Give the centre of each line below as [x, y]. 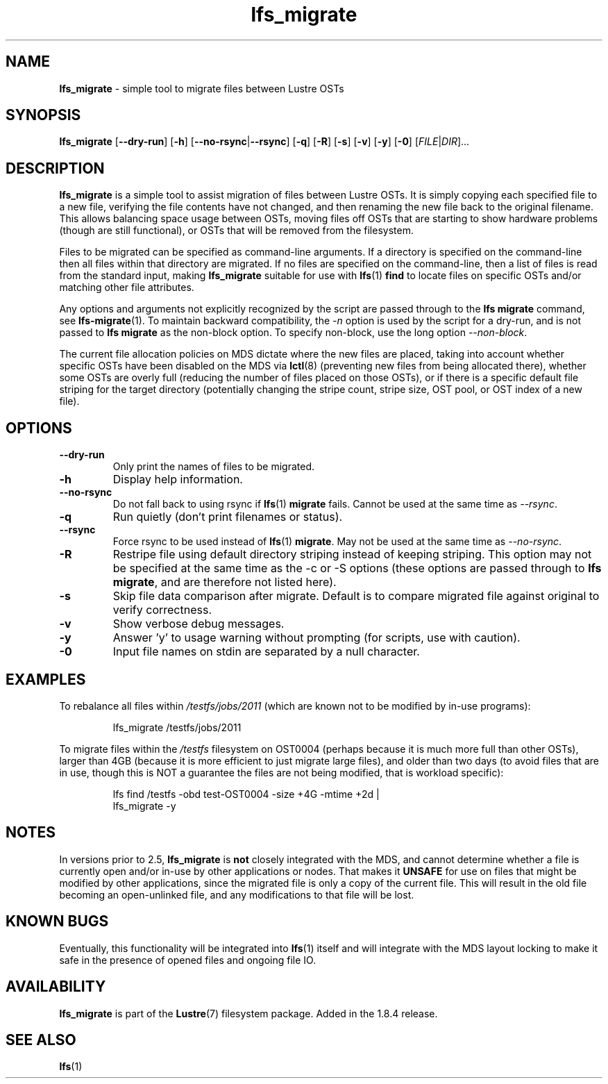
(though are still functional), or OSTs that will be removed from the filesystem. [236, 231]
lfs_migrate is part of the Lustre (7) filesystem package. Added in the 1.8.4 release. [248, 1013]
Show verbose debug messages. [199, 624]
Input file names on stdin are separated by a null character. [266, 652]
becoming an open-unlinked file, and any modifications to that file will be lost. [237, 894]
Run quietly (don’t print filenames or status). [228, 517]
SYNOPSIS [43, 115]
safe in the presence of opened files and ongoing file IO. [188, 960]
